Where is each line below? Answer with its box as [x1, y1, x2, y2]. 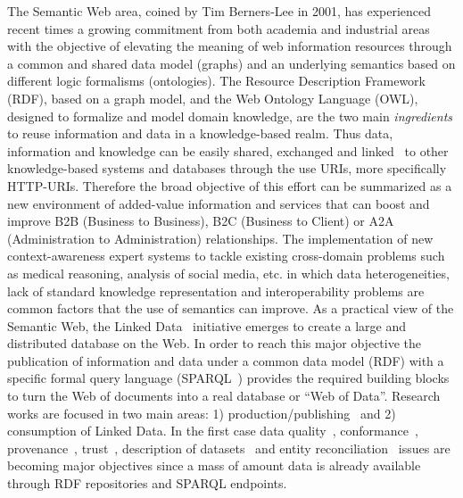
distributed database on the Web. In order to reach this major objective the [7, 334, 422, 353]
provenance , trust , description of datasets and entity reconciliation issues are [7, 438, 451, 457]
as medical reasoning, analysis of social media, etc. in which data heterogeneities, [7, 263, 450, 282]
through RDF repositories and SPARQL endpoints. [7, 474, 287, 493]
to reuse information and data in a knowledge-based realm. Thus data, [7, 124, 393, 143]
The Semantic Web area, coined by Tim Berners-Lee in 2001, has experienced [7, 2, 432, 20]
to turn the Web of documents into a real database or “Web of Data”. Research [7, 386, 441, 405]
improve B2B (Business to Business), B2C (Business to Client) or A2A [7, 212, 394, 230]
